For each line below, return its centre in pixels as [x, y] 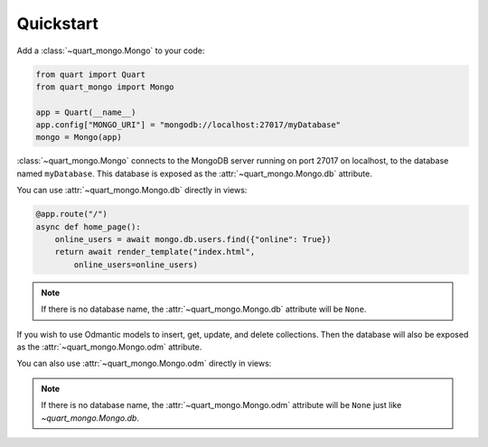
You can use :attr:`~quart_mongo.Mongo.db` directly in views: [132, 191]
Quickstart [58, 23]
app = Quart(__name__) [86, 112]
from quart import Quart [91, 74]
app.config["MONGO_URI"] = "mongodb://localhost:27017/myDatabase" [188, 125]
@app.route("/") [72, 214]
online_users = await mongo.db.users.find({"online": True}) [193, 240]
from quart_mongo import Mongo [105, 87]
